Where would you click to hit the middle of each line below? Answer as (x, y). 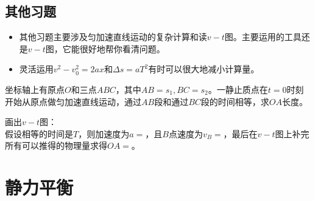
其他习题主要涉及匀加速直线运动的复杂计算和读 (113, 37)
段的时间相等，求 (235, 101)
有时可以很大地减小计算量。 (204, 69)
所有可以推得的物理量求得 (56, 145)
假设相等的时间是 (39, 133)
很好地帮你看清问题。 (122, 48)
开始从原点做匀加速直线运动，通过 (73, 101)
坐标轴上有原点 (35, 89)
